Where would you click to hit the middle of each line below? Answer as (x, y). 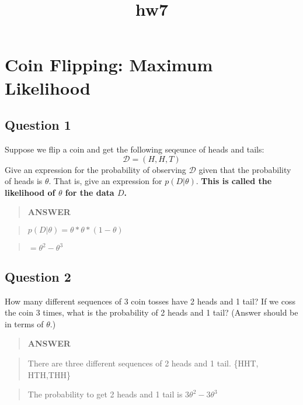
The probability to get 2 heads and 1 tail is (105, 394)
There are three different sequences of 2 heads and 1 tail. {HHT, (143, 363)
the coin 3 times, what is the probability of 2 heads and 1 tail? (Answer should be (151, 312)
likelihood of (30, 192)
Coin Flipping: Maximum (109, 65)
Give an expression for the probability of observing (95, 169)
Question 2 (38, 276)
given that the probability (245, 169)
